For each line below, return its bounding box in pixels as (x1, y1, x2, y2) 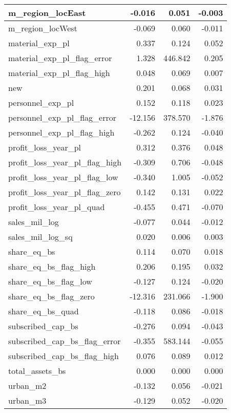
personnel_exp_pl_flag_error (8, 111, 116, 123)
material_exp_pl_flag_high (8, 67, 110, 79)
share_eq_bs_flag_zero (8, 290, 95, 302)
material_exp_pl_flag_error (8, 52, 112, 64)
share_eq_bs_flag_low (8, 275, 92, 287)
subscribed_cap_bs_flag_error (8, 335, 121, 347)
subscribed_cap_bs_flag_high (8, 350, 119, 362)
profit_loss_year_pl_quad (8, 201, 105, 213)
